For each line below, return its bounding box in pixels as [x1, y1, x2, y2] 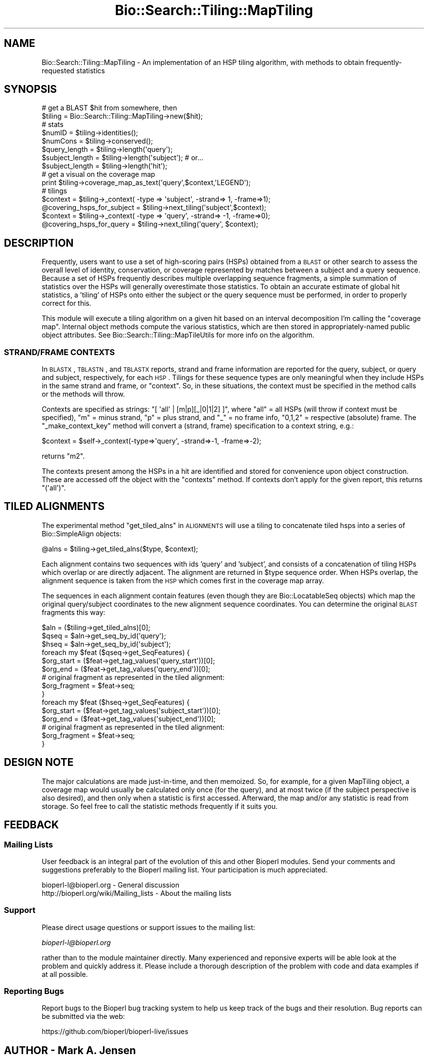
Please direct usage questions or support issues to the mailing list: [42, 923, 255, 931]
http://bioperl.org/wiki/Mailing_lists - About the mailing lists [42, 889, 232, 897]
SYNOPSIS [4, 83, 57, 96]
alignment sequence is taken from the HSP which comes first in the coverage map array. [42, 576, 324, 585]
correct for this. [42, 299, 92, 308]
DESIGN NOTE [4, 756, 74, 769]
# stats [42, 120, 64, 129]
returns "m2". [42, 452, 85, 461]
